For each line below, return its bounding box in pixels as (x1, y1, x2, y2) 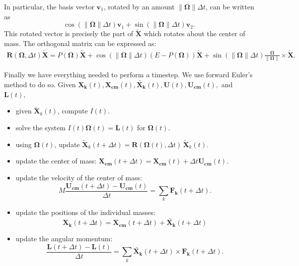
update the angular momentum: (15, 233, 113, 244)
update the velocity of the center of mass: (15, 172, 142, 182)
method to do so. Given (4, 79, 76, 89)
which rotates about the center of (144, 28, 245, 39)
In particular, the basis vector (4, 1, 94, 11)
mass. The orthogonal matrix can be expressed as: (4, 38, 156, 48)
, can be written (206, 1, 254, 11)
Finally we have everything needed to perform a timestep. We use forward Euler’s (4, 69, 253, 80)
